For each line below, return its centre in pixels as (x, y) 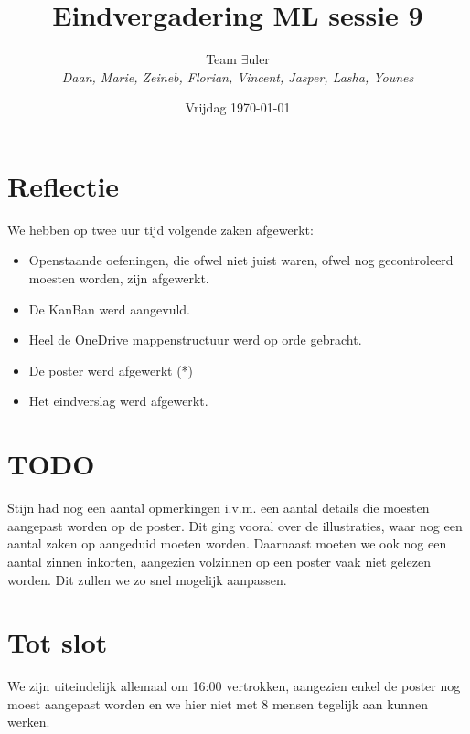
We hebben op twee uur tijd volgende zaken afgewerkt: (160, 229)
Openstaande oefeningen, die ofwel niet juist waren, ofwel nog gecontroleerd (241, 260)
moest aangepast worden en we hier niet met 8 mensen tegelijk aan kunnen (218, 703)
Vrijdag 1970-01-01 (238, 107)
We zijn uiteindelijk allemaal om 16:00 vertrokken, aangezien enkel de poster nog (234, 686)
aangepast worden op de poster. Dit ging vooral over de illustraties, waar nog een (235, 525)
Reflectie (64, 185)
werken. (29, 722)
